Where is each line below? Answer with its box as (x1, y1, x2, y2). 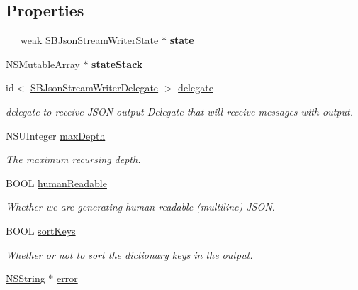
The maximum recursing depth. (6, 152, 141, 167)
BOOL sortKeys (6, 223, 76, 238)
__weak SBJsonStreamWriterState (6, 33, 159, 48)
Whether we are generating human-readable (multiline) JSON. (6, 199, 275, 214)
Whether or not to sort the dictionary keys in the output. (6, 247, 253, 262)
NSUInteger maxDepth (6, 128, 106, 143)
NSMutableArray (6, 56, 80, 71)
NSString (6, 271, 45, 286)
